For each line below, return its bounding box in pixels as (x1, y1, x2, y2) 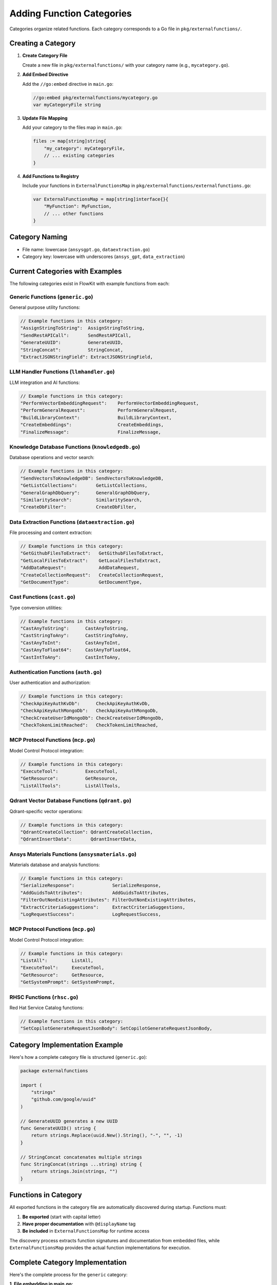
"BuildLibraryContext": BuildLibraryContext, (20, 414, 172, 420)
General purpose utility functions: (9, 304, 81, 310)
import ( (20, 1082, 43, 1088)
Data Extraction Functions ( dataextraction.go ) (9, 518, 134, 525)
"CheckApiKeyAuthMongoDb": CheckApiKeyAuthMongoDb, (20, 708, 159, 714)
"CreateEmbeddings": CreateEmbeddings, (20, 422, 164, 428)
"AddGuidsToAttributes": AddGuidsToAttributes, (20, 890, 169, 895)
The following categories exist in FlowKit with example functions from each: (9, 280, 170, 286)
